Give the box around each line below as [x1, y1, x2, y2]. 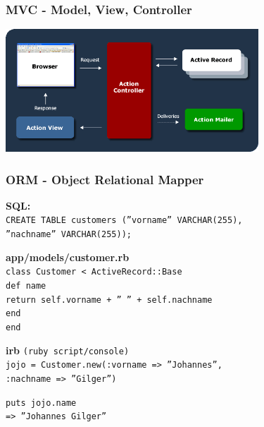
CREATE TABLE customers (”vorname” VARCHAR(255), [6, 215, 243, 226]
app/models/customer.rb [6, 249, 130, 264]
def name [6, 280, 46, 291]
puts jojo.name [6, 397, 77, 408]
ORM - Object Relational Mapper [6, 170, 204, 188]
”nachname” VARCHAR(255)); [6, 229, 132, 240]
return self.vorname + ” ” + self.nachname [6, 294, 213, 305]
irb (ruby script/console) [6, 342, 130, 357]
